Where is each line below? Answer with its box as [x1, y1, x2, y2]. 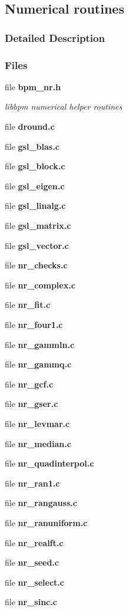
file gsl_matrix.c [5, 219, 71, 231]
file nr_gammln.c [5, 338, 75, 350]
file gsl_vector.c [5, 239, 69, 251]
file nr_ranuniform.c [5, 516, 88, 528]
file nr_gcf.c [5, 377, 54, 390]
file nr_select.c [5, 576, 64, 588]
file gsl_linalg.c [5, 199, 66, 212]
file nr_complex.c [5, 278, 75, 291]
